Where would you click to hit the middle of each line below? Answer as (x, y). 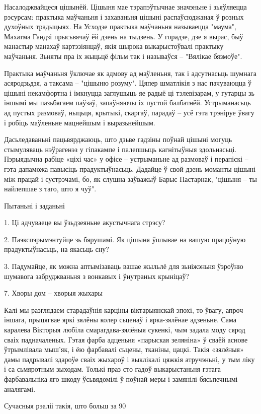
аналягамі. (20, 389)
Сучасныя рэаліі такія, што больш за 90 (65, 406)
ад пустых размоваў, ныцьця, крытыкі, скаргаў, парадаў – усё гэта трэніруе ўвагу (129, 112)
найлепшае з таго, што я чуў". (50, 189)
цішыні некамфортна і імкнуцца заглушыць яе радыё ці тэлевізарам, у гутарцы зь (129, 92)
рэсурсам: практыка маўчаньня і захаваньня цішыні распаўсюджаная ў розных (124, 16)
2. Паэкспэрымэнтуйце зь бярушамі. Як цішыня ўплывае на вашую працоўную (125, 239)
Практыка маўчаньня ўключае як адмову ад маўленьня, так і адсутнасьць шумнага (130, 73)
